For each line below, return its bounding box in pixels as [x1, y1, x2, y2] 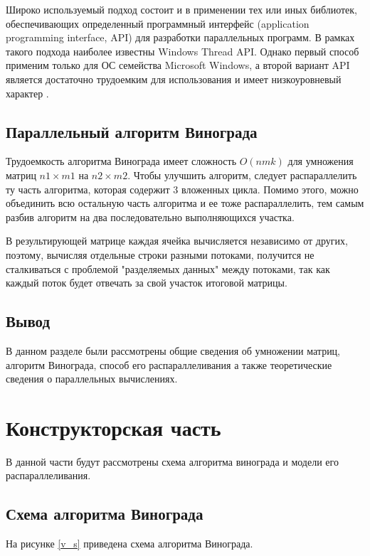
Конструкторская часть [6, 412, 221, 442]
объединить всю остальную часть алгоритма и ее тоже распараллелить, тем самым [6, 196, 364, 210]
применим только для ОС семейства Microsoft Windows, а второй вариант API [6, 58, 350, 73]
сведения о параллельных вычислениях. [6, 371, 178, 386]
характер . [6, 85, 49, 100]
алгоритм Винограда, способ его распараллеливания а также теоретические [6, 357, 332, 372]
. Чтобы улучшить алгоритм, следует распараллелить [127, 167, 357, 182]
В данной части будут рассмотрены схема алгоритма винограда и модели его [6, 454, 339, 469]
